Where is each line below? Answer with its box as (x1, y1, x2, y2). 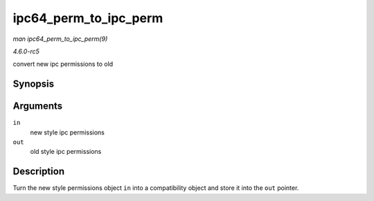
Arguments (12, 101, 63, 112)
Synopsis (12, 78, 55, 90)
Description (12, 166, 65, 177)
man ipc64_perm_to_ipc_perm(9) (12, 35, 108, 43)
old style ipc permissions (30, 148, 102, 156)
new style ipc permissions (30, 128, 105, 137)
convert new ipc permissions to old (12, 60, 114, 69)
